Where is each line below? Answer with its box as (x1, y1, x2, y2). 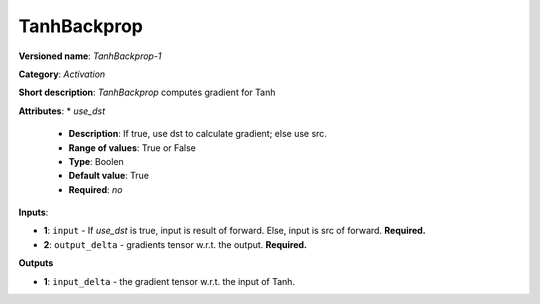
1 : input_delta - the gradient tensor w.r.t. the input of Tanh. (43, 275, 295, 287)
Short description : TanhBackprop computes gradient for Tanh (18, 86, 276, 99)
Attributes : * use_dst (18, 105, 106, 117)
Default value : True (68, 170, 150, 182)
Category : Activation (18, 68, 106, 80)
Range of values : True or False (68, 141, 197, 154)
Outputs (18, 257, 54, 269)
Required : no (68, 183, 123, 195)
